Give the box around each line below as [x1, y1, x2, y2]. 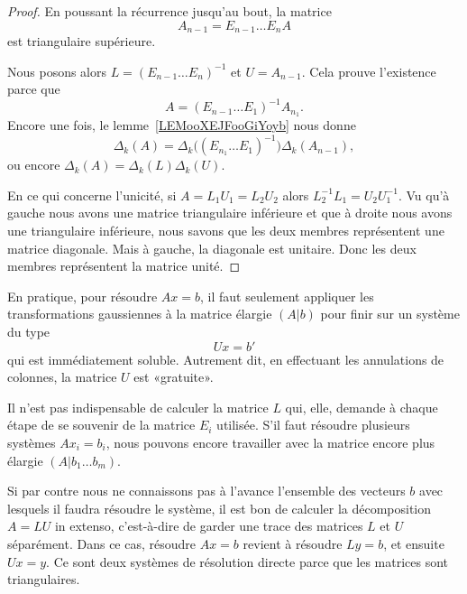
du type [7, 322, 50, 341]
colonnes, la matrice [7, 367, 117, 386]
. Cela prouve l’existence [301, 61, 436, 80]
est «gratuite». [133, 367, 214, 386]
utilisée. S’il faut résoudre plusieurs [216, 415, 410, 434]
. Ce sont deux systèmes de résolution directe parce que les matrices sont [46, 552, 449, 571]
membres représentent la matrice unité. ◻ [7, 256, 241, 275]
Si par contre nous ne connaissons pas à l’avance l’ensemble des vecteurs [7, 481, 406, 500]
